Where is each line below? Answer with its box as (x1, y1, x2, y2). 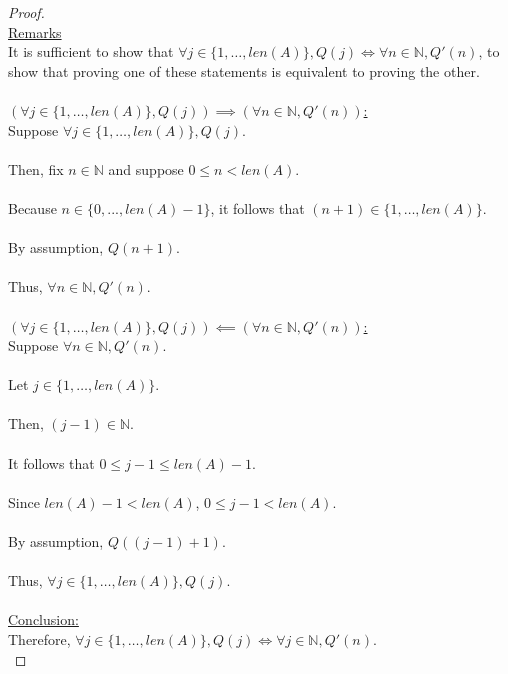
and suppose (108, 158, 184, 179)
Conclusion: (8, 609, 79, 630)
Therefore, (8, 629, 71, 649)
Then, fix (8, 158, 64, 179)
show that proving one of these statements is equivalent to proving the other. (8, 60, 480, 81)
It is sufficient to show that (8, 41, 174, 62)
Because (8, 197, 57, 218)
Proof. (8, 2, 45, 22)
